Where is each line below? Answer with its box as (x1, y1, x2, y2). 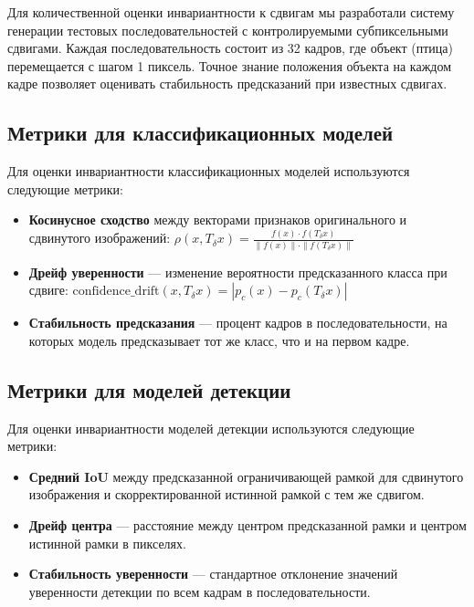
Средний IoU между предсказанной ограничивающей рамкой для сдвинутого (28, 466, 464, 486)
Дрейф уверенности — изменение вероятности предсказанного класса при (28, 262, 448, 281)
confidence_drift (72, 285, 160, 298)
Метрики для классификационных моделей (7, 119, 394, 147)
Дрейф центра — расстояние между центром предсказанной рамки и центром (28, 516, 467, 534)
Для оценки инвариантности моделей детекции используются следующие (7, 418, 415, 437)
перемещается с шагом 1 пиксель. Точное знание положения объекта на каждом (7, 56, 452, 75)
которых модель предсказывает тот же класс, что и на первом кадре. (28, 330, 410, 350)
